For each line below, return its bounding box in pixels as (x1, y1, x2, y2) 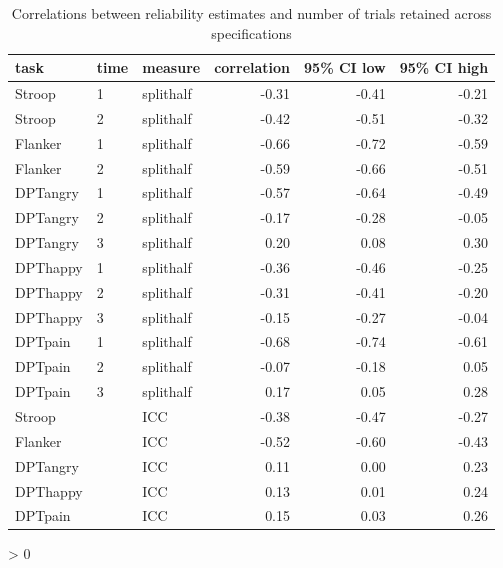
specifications (211, 22, 292, 43)
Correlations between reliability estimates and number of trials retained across (11, 3, 492, 23)
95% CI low (304, 57, 386, 78)
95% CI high (399, 57, 489, 78)
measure (142, 57, 201, 78)
